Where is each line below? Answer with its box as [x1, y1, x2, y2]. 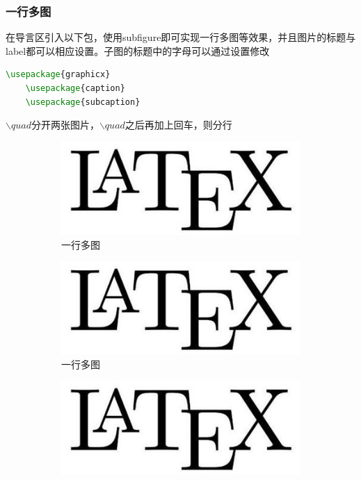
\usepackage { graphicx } [6, 69, 111, 80]
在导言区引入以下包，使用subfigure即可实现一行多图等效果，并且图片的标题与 [6, 30, 356, 44]
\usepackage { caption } [25, 83, 125, 93]
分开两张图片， [31, 117, 99, 132]
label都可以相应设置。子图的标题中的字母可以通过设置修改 [6, 43, 270, 58]
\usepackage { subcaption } [25, 97, 141, 107]
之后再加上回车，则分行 [125, 117, 232, 132]
